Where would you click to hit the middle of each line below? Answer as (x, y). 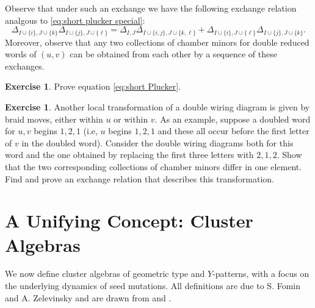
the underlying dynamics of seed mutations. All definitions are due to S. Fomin (153, 286)
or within (131, 119)
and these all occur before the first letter (234, 131)
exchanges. (25, 66)
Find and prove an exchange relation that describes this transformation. (139, 178)
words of (21, 54)
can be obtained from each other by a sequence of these (173, 54)
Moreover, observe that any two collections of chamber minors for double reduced (157, 42)
